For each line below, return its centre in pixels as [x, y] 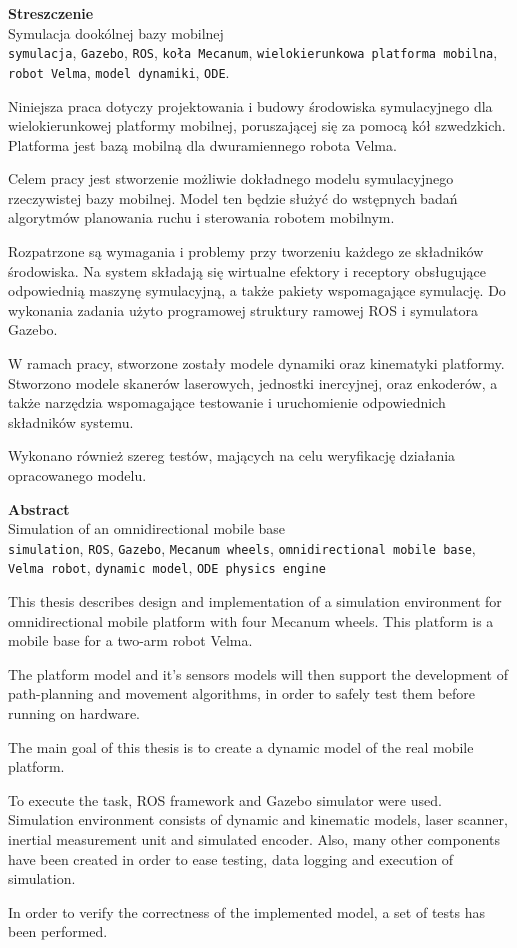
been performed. [58, 931]
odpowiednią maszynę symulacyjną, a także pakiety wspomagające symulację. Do [257, 290]
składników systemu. [71, 421]
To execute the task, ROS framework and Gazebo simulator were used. [225, 799]
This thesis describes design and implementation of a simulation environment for [255, 601]
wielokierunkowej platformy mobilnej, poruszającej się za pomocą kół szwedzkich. [257, 125]
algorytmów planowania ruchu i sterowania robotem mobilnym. [201, 217]
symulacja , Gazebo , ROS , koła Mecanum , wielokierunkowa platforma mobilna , [253, 52]
